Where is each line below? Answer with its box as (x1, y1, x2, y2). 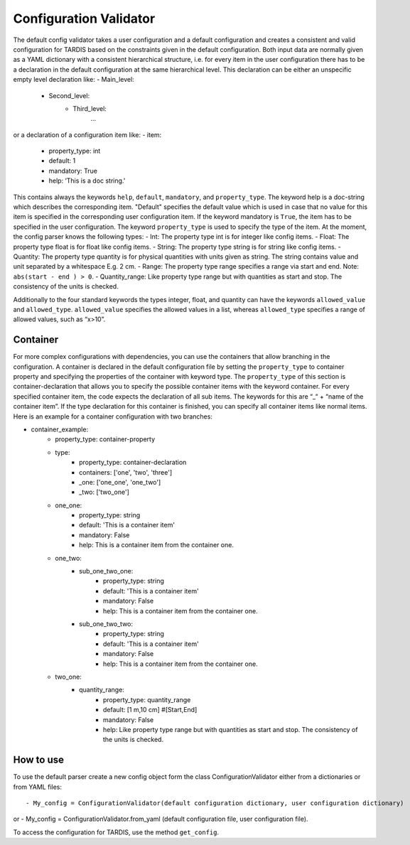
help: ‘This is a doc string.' (48, 176, 126, 185)
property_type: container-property (55, 435, 156, 443)
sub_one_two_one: (79, 567, 134, 576)
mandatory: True (48, 166, 97, 175)
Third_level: (72, 104, 107, 113)
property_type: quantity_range (103, 695, 191, 704)
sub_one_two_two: (79, 619, 134, 628)
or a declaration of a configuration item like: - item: (13, 130, 162, 139)
